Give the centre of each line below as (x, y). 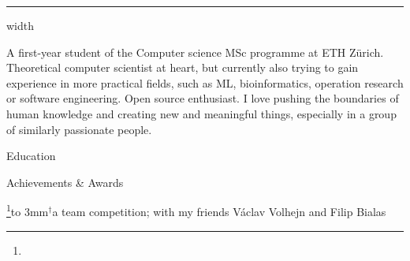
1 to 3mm (28, 210)
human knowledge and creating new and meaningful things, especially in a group (201, 113)
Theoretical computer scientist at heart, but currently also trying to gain (183, 67)
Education (31, 156)
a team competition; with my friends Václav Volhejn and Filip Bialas (219, 211)
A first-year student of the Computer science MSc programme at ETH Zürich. (195, 52)
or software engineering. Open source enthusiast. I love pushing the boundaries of (203, 98)
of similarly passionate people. (79, 129)
